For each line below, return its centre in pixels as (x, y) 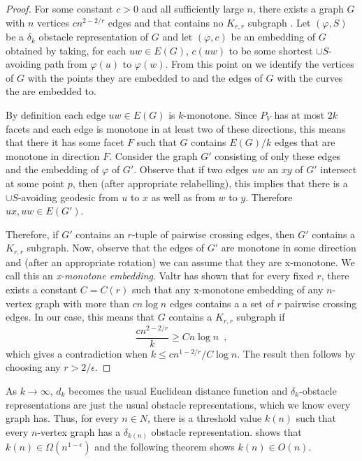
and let (178, 37)
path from (66, 64)
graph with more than (82, 303)
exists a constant (42, 289)
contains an (100, 234)
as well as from (183, 197)
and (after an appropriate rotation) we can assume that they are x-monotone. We (180, 262)
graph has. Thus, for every (62, 418)
